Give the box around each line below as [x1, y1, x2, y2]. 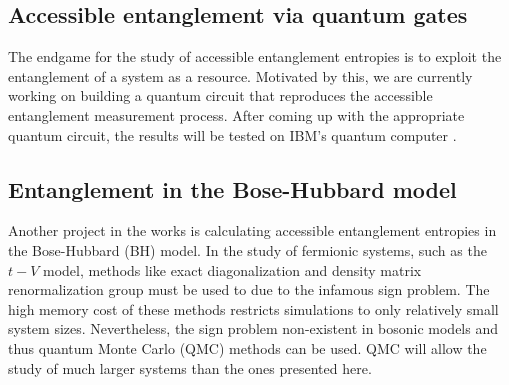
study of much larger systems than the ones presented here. [8, 357, 372, 378]
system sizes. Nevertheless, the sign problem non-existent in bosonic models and [8, 318, 499, 339]
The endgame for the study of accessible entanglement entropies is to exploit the [8, 46, 502, 67]
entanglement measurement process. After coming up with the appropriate [8, 104, 465, 125]
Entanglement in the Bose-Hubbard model [8, 173, 457, 204]
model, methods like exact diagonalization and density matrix [43, 259, 422, 280]
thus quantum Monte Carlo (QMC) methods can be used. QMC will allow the [8, 337, 487, 358]
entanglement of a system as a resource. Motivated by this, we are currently [8, 65, 473, 86]
